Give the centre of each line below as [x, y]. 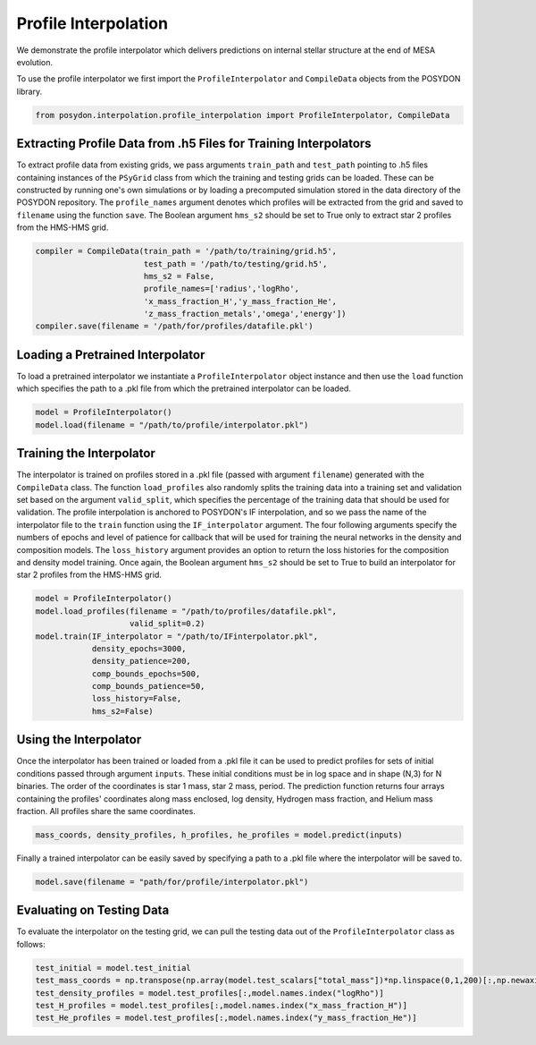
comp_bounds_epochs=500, [146, 674]
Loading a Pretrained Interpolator [111, 355]
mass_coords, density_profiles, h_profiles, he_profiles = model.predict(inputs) [219, 835]
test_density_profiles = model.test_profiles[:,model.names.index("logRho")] [209, 993]
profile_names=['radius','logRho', [221, 289]
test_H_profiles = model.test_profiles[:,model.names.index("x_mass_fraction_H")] [222, 1005]
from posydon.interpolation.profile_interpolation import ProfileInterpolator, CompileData [243, 115]
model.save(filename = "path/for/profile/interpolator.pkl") [172, 882]
